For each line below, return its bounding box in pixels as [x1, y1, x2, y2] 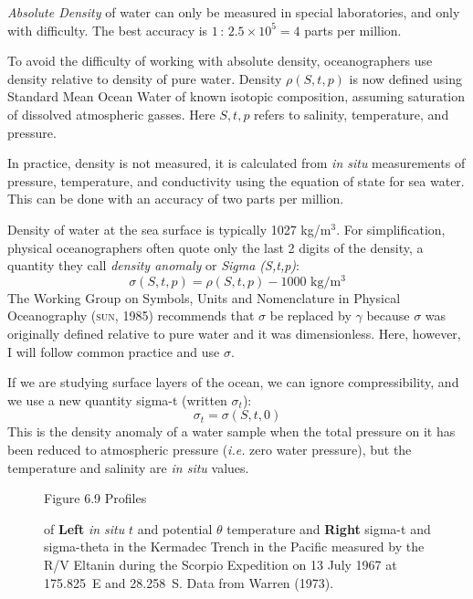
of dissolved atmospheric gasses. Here [7, 104, 215, 123]
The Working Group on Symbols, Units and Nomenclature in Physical [7, 288, 401, 307]
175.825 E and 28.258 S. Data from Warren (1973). [44, 573, 334, 592]
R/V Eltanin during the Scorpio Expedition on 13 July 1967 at [44, 554, 397, 573]
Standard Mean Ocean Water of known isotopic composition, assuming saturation [7, 87, 466, 106]
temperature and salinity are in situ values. [7, 457, 249, 477]
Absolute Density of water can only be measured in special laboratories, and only [7, 3, 460, 21]
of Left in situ [44, 519, 125, 538]
